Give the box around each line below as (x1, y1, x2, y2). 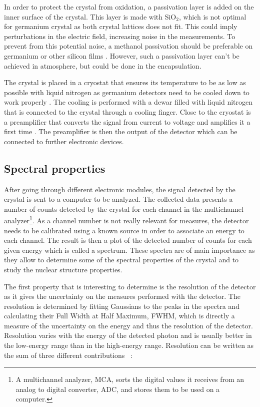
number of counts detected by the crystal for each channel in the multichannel (4, 203, 243, 214)
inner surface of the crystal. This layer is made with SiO (4, 11, 176, 22)
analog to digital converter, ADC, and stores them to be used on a (15, 383, 220, 394)
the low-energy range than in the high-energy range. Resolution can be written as (4, 340, 254, 350)
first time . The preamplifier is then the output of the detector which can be (4, 126, 237, 137)
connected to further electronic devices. (4, 136, 124, 146)
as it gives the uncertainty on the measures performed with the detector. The (4, 291, 240, 301)
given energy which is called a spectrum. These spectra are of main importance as (4, 244, 255, 255)
